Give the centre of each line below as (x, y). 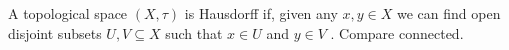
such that (194, 32)
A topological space (68, 13)
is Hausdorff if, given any (261, 13)
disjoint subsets (55, 32)
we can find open (448, 13)
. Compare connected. (397, 32)
